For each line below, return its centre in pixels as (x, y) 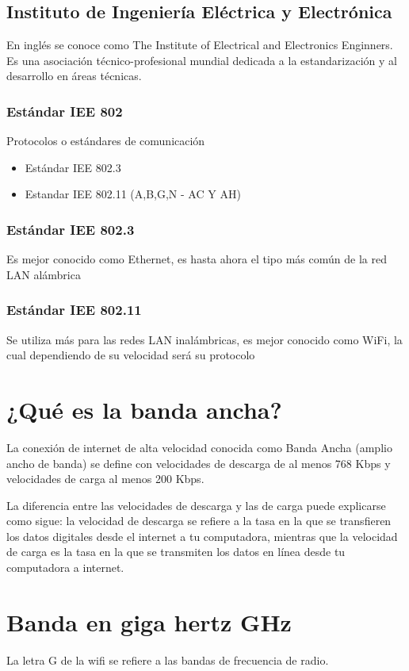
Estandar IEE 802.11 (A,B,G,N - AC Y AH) (133, 194)
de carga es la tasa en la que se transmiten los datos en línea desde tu (176, 552)
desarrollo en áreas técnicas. (74, 76)
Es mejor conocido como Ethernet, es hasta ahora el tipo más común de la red (197, 259)
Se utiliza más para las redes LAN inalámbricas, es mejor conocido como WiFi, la (204, 339)
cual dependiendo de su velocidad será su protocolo (131, 355)
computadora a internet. (65, 567)
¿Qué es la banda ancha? (144, 409)
